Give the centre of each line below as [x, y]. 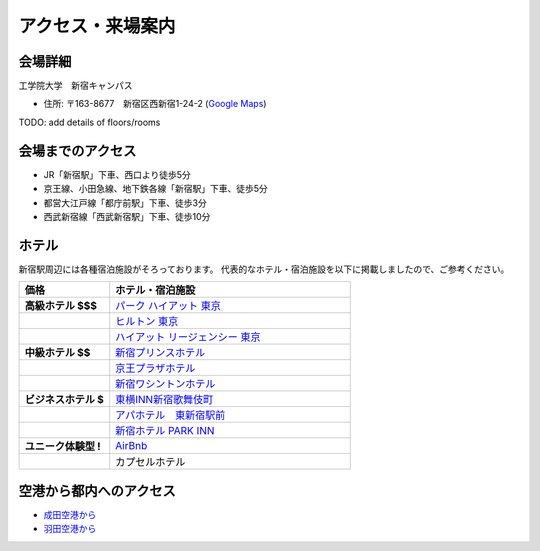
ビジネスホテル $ [64, 400]
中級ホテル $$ [57, 353]
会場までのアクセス [77, 150]
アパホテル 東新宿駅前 [170, 415]
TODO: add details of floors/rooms [89, 122]
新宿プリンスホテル [160, 353]
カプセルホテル [150, 462]
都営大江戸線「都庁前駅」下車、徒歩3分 [125, 202]
